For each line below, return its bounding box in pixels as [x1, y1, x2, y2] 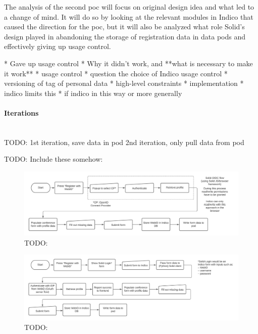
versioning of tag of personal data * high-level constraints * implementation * [4, 78, 244, 88]
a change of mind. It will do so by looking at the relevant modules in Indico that [4, 11, 253, 22]
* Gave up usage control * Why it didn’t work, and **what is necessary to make [4, 58, 253, 68]
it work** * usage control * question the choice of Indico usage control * [4, 68, 228, 78]
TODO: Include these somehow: [4, 154, 103, 164]
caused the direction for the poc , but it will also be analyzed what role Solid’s [4, 21, 245, 32]
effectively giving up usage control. [4, 41, 111, 52]
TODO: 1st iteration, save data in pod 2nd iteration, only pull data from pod [4, 136, 244, 147]
